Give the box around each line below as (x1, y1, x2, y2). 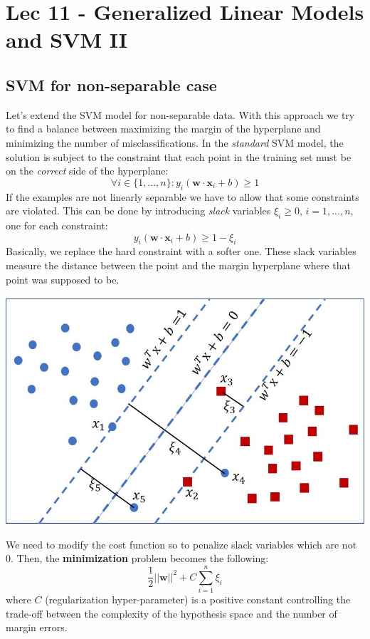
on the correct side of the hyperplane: (6, 163, 169, 178)
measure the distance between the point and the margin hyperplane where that (6, 257, 351, 272)
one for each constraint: (6, 217, 108, 232)
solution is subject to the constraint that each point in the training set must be (6, 149, 351, 164)
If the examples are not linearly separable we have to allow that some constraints (6, 189, 359, 204)
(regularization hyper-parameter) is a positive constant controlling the (45, 592, 351, 607)
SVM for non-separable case (6, 73, 217, 95)
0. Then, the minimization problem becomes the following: (6, 551, 269, 566)
